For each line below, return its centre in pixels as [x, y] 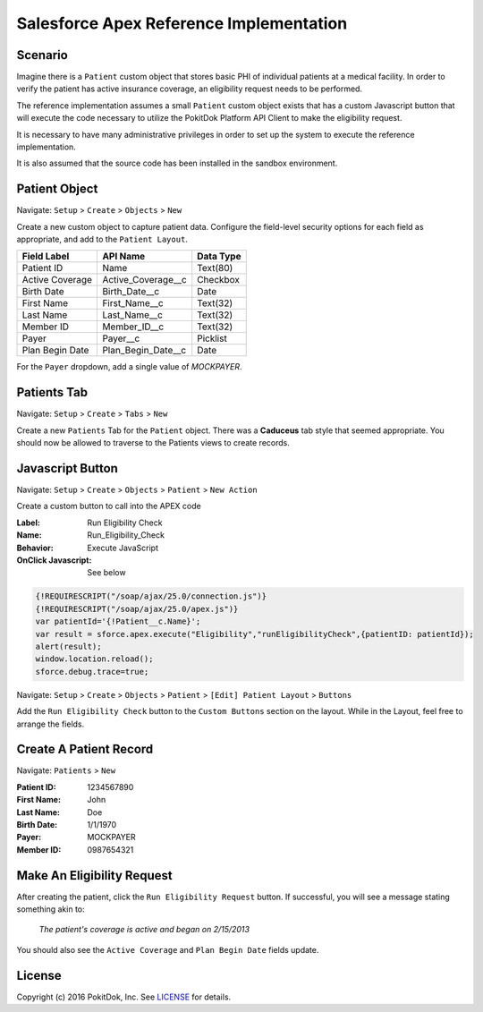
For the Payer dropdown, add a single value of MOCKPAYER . [129, 367]
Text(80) [215, 268]
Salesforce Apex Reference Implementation [182, 23]
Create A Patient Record [85, 749]
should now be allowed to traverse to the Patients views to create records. [153, 443]
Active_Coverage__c [144, 280]
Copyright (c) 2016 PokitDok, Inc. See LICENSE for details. [124, 997]
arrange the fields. [51, 724]
